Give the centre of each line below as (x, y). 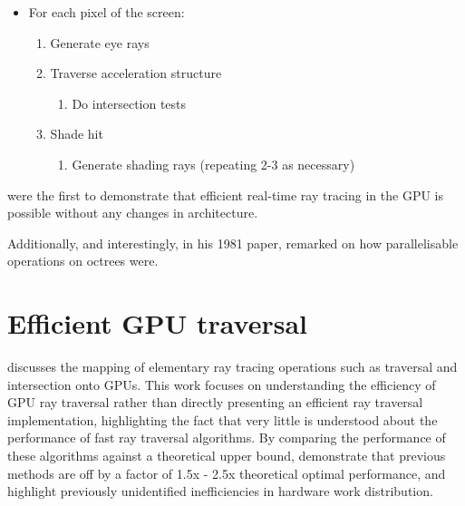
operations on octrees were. (83, 261)
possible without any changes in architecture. (133, 213)
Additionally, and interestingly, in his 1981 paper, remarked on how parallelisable (233, 243)
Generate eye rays (100, 42)
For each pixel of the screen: (107, 12)
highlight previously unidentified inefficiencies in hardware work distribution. (220, 491)
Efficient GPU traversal (158, 323)
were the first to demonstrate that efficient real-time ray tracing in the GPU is (225, 195)
